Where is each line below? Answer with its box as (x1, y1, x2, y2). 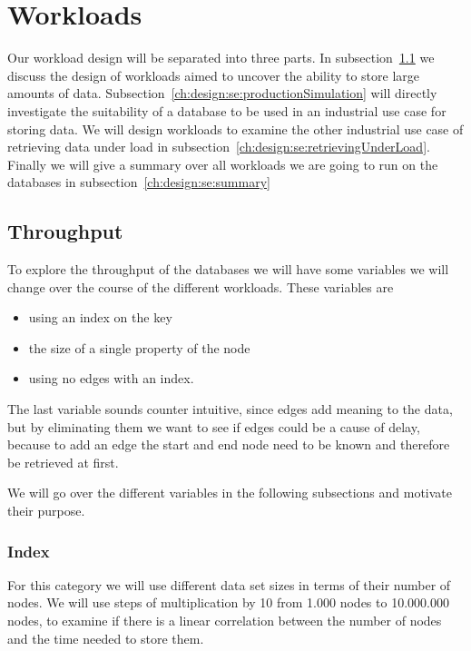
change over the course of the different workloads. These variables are (7, 277, 394, 296)
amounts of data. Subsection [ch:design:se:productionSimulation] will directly (7, 84, 437, 103)
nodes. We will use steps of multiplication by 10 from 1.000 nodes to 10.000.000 (7, 593, 449, 612)
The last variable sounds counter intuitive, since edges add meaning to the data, (7, 399, 453, 419)
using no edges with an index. (28, 369, 194, 388)
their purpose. (7, 501, 85, 520)
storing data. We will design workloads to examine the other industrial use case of (7, 119, 464, 138)
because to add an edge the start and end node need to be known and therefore (7, 435, 450, 454)
